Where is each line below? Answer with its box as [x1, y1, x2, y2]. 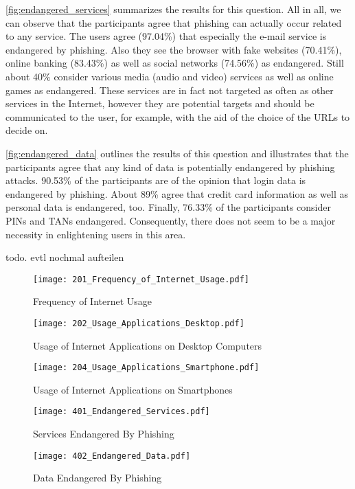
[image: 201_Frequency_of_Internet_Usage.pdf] [33, 274, 249, 284]
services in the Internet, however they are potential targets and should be [5, 96, 314, 111]
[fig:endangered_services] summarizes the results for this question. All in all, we [5, 2, 341, 16]
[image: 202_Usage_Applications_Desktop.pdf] [33, 318, 244, 328]
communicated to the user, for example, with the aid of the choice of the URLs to [5, 109, 350, 124]
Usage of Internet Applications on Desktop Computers [33, 338, 262, 352]
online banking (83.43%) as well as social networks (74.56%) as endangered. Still [5, 56, 344, 70]
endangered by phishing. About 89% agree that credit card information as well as [5, 186, 348, 201]
